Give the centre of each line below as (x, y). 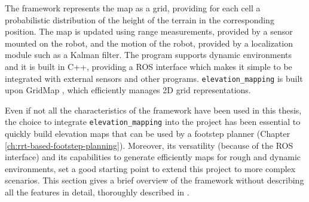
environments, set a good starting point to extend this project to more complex (150, 168)
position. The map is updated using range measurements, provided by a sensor (149, 31)
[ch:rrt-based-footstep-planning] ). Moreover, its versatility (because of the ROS (149, 145)
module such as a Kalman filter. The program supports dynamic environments (149, 55)
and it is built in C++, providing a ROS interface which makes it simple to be (149, 66)
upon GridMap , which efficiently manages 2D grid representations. (128, 90)
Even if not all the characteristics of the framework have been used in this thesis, (153, 110)
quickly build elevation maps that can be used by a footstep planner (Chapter (148, 134)
